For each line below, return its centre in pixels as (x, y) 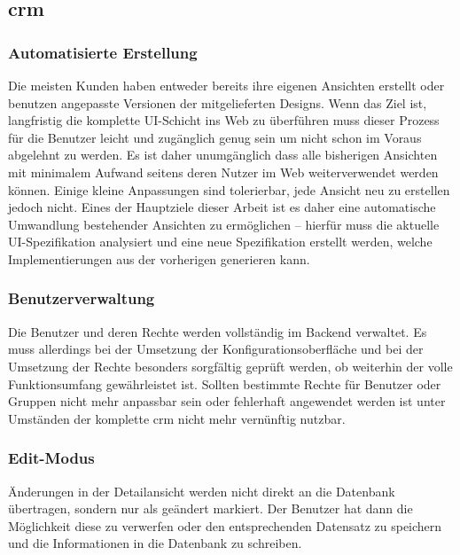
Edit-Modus (51, 458)
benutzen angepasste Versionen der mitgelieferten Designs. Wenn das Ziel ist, (218, 102)
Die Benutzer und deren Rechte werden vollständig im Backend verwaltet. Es (218, 331)
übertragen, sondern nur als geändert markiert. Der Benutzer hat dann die (211, 508)
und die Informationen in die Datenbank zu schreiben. (155, 543)
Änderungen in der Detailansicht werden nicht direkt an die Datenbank (202, 491)
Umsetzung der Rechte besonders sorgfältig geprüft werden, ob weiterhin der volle (230, 366)
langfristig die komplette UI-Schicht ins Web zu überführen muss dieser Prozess (224, 120)
